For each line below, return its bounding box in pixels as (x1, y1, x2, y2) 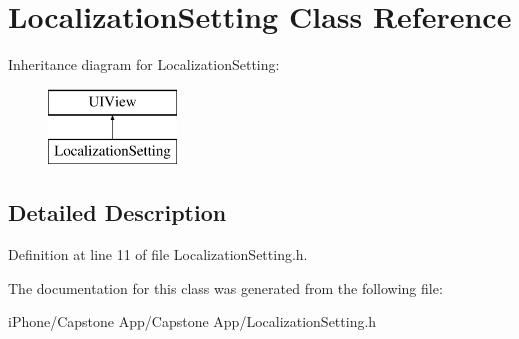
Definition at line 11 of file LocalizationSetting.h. (8, 244, 308, 265)
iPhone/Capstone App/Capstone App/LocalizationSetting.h (8, 311, 377, 332)
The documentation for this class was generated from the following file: (8, 277, 443, 298)
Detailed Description (8, 197, 227, 228)
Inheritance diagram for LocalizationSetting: (8, 54, 280, 75)
